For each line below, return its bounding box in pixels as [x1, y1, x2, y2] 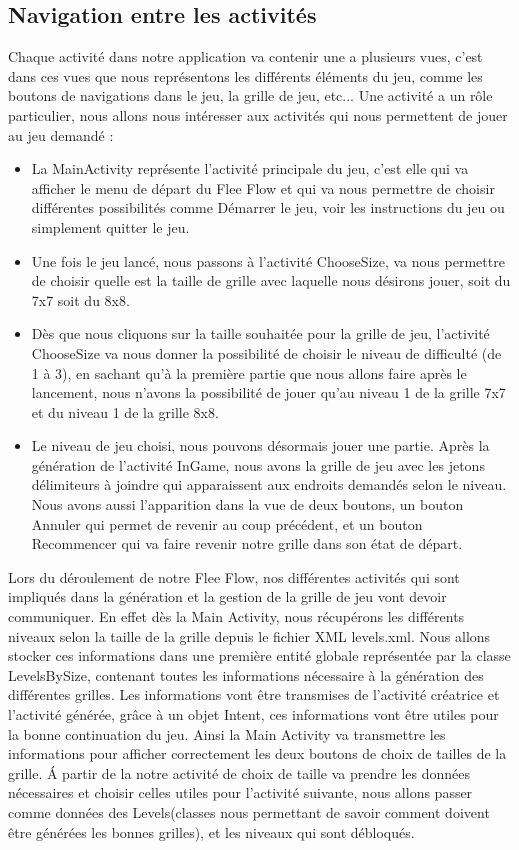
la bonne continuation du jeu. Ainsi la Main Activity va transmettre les [8, 723, 446, 744]
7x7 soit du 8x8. [31, 289, 130, 310]
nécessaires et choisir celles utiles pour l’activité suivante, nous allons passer [8, 782, 473, 803]
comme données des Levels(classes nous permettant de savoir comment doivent [8, 801, 490, 822]
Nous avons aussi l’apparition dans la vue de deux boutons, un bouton [31, 494, 464, 515]
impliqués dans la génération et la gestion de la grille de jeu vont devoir [8, 586, 447, 607]
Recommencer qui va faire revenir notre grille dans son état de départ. [31, 533, 463, 554]
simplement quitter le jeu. [31, 216, 190, 237]
